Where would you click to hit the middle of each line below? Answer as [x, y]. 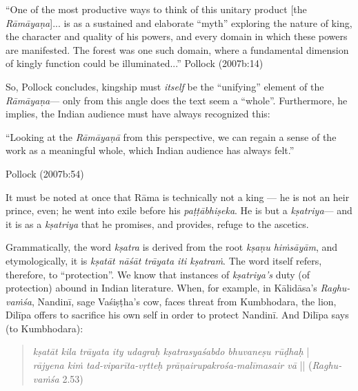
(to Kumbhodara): [44, 328]
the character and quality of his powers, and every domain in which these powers [177, 36]
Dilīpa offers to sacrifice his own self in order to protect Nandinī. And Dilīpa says [177, 315]
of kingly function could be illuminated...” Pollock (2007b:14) [135, 63]
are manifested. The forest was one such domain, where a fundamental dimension [177, 49]
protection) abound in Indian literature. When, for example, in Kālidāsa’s [161, 288]
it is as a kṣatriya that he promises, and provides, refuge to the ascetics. [157, 223]
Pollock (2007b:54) [45, 173]
